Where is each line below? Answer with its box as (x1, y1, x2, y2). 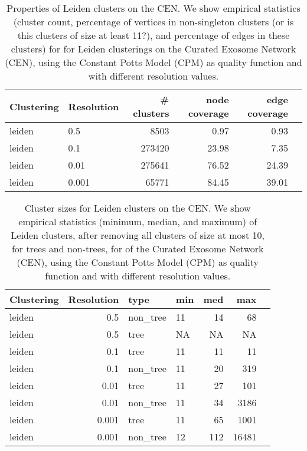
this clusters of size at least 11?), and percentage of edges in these (17, 28, 290, 42)
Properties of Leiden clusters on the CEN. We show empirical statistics (6, 1, 301, 15)
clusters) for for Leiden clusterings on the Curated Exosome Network (11, 42, 296, 55)
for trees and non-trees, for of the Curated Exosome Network (11, 242, 264, 255)
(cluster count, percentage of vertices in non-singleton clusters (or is (13, 15, 294, 28)
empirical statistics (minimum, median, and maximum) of (18, 215, 257, 228)
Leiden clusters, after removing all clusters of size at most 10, (11, 228, 264, 242)
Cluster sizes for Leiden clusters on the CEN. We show (24, 201, 251, 215)
